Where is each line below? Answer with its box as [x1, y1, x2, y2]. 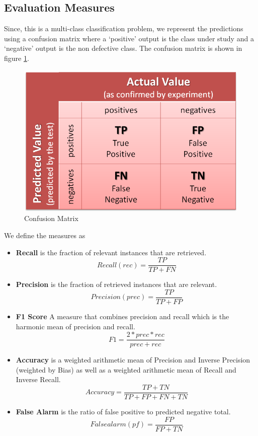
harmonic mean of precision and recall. [16, 321, 135, 331]
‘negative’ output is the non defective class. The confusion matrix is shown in [4, 43, 242, 53]
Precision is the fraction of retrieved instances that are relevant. [16, 279, 217, 289]
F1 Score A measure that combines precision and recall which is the [16, 311, 229, 321]
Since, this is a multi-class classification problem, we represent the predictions [4, 23, 243, 34]
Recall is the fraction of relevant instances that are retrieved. [16, 247, 207, 257]
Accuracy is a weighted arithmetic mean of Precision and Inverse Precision [16, 354, 250, 365]
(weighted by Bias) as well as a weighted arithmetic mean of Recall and [16, 364, 236, 375]
